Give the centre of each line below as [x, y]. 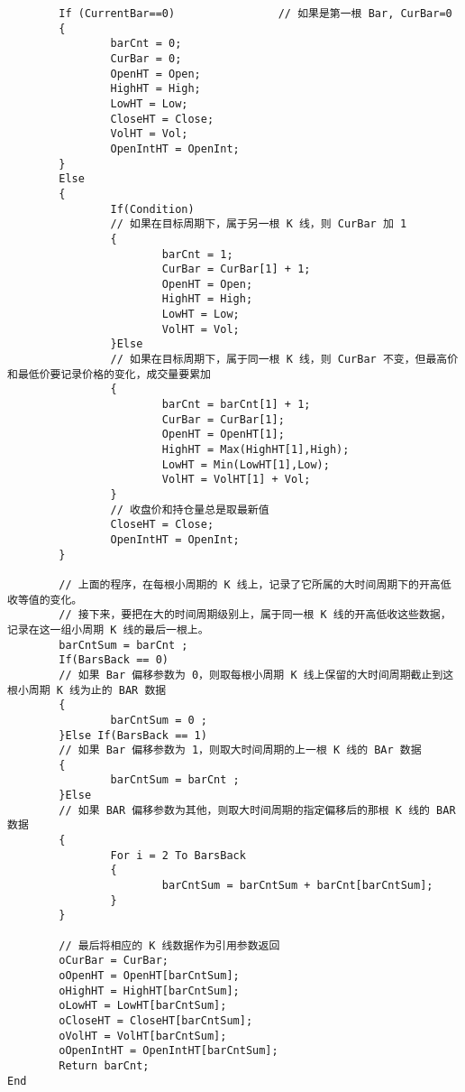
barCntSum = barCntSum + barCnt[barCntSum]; [297, 886]
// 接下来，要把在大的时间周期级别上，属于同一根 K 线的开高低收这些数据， [255, 615]
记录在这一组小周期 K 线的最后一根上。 [108, 629]
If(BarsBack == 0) [114, 660]
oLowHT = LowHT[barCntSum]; [143, 1006]
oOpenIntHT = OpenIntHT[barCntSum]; [169, 1051]
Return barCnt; [104, 1065]
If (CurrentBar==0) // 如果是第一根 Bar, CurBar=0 [255, 14]
